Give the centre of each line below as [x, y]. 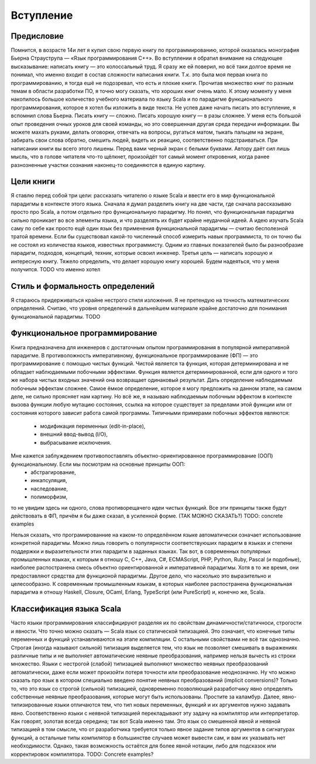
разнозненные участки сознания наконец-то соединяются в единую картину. [108, 165]
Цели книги [33, 182]
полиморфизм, [49, 497]
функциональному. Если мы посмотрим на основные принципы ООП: [98, 464]
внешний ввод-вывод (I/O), [74, 434]
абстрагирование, [53, 472]
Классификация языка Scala [66, 609]
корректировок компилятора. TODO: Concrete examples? [82, 754]
